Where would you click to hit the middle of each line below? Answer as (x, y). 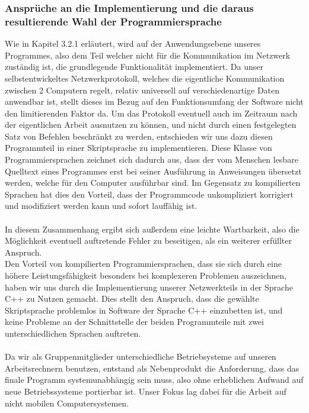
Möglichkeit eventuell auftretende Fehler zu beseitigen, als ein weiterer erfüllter (148, 241)
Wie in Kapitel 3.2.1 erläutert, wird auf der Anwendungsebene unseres (133, 43)
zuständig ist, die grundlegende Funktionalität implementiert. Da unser (134, 67)
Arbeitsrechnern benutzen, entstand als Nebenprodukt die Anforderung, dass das (152, 368)
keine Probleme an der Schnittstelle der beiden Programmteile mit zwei (134, 322)
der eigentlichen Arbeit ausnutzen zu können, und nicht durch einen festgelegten (151, 125)
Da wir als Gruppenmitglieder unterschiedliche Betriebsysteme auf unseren (141, 356)
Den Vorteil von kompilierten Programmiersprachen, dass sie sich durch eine (143, 264)
